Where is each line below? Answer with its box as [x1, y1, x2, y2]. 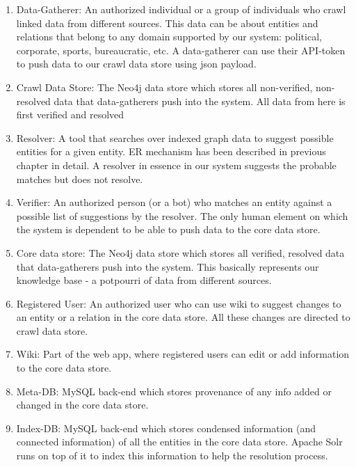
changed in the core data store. [16, 397, 149, 412]
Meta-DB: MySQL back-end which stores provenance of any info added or [16, 383, 332, 398]
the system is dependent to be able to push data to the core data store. [16, 222, 321, 237]
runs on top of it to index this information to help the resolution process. [16, 448, 328, 463]
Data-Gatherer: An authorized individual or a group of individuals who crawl [16, 2, 346, 16]
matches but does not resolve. [16, 171, 143, 186]
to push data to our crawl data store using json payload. [16, 56, 257, 71]
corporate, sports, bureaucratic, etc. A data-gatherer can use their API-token [16, 42, 346, 57]
